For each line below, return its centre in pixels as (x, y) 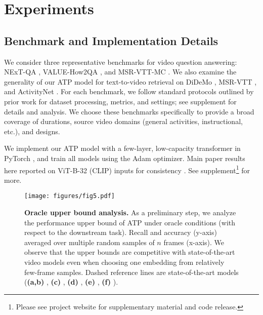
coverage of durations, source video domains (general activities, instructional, (123, 121)
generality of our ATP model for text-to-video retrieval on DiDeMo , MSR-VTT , (130, 81)
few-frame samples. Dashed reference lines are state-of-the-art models (131, 272)
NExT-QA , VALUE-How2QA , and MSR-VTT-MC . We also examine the (120, 72)
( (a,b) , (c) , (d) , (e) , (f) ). (71, 282)
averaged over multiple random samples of (90, 242)
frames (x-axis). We (194, 242)
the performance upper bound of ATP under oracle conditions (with (130, 222)
